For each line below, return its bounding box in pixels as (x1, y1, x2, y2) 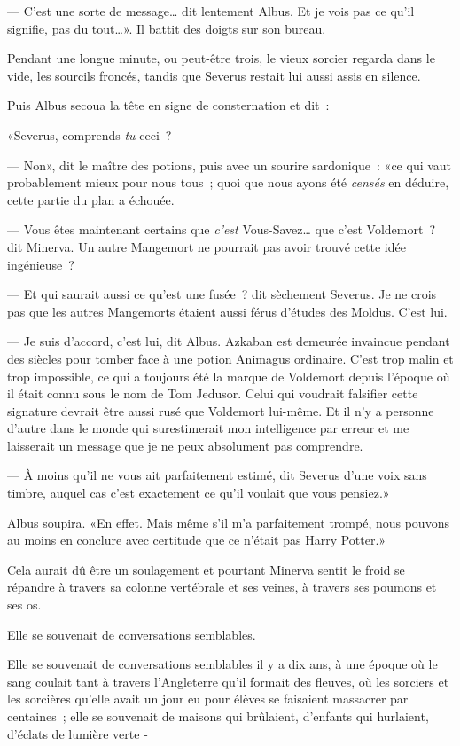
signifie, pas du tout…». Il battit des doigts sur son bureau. (7, 19, 326, 37)
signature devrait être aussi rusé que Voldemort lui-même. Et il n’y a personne (7, 401, 434, 420)
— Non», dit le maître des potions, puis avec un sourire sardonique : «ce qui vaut (7, 155, 452, 174)
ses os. (7, 595, 42, 614)
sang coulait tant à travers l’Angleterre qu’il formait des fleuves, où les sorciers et (7, 671, 449, 690)
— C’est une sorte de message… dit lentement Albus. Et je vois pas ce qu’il (7, 2, 415, 20)
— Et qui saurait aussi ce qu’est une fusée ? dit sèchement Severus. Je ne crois (7, 285, 437, 303)
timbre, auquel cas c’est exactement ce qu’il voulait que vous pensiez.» (7, 483, 390, 502)
